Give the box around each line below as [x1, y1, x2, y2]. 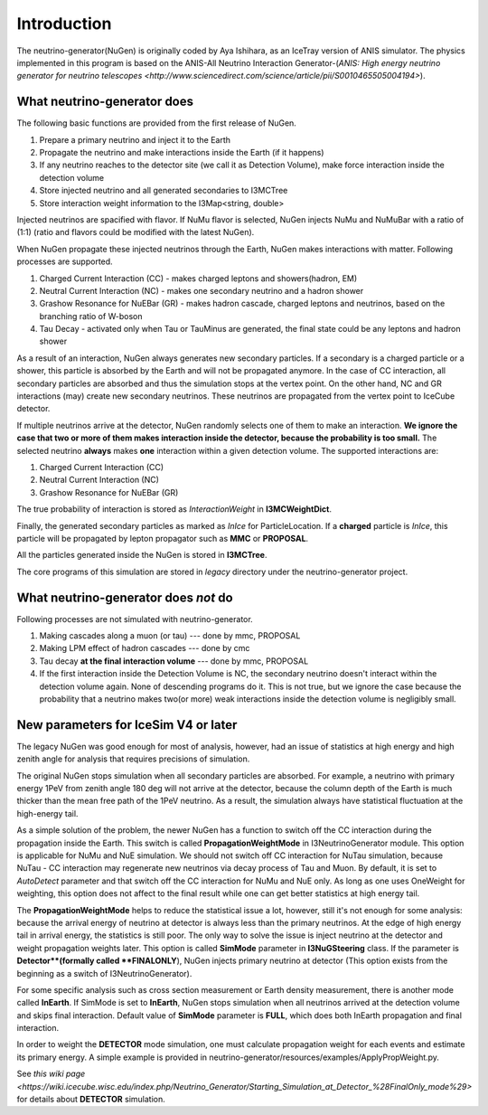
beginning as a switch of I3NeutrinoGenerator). [16, 968, 192, 978]
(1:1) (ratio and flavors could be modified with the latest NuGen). [16, 227, 255, 238]
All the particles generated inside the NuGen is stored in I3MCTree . [16, 550, 267, 561]
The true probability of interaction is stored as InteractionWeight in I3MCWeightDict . [16, 504, 333, 515]
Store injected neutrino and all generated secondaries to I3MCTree [39, 185, 288, 196]
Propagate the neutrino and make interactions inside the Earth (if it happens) [39, 147, 324, 158]
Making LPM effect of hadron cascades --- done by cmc [39, 643, 250, 654]
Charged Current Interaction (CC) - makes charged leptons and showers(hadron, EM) [39, 272, 358, 284]
